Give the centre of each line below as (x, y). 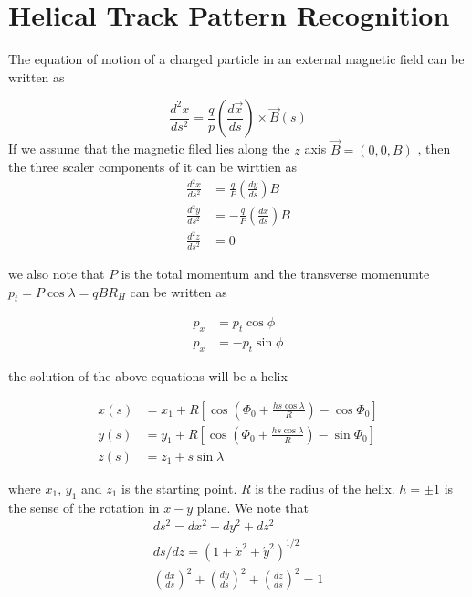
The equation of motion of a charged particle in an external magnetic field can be (236, 59)
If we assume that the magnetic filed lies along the (149, 149)
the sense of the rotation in (84, 507)
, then (434, 149)
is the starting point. (179, 488)
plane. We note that (252, 507)
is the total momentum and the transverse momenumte (275, 273)
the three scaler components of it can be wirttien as (153, 167)
